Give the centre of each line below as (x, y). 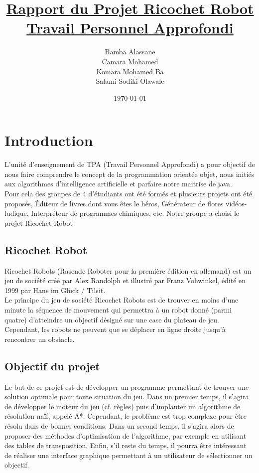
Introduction (49, 140)
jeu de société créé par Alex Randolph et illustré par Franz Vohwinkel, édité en (125, 280)
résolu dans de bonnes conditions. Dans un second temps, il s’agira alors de (119, 425)
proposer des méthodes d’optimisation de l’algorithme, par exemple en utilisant (126, 435)
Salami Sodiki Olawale (130, 81)
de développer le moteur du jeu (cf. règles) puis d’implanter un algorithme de (123, 406)
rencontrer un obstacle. (40, 339)
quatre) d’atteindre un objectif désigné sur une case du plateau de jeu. (112, 319)
